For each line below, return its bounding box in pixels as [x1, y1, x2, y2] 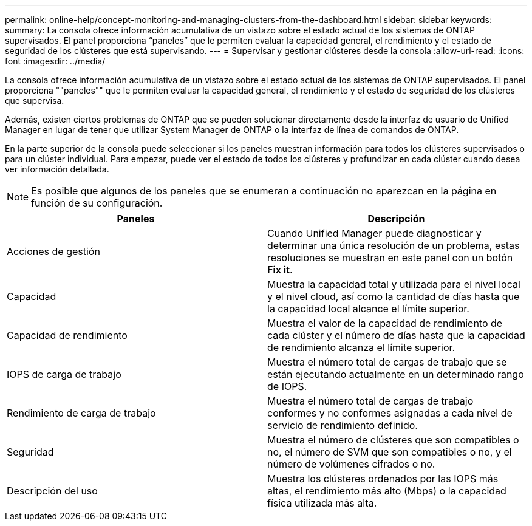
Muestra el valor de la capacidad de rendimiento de [267, 317, 503, 329]
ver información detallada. [5, 164, 109, 174]
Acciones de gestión [7, 245, 100, 258]
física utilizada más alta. [267, 497, 377, 509]
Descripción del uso [7, 485, 98, 497]
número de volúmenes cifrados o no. [267, 458, 435, 470]
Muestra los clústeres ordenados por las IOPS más [267, 473, 499, 485]
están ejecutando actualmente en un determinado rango [267, 368, 524, 380]
